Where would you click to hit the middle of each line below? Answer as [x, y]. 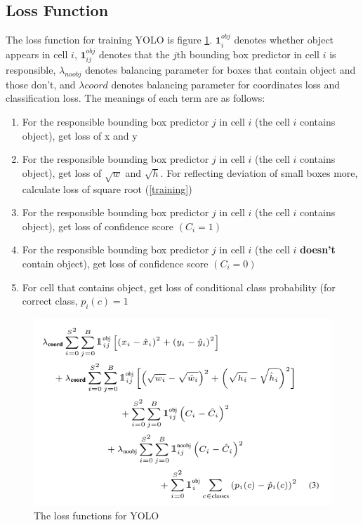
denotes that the [134, 54]
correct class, [50, 301]
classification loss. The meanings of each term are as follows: [136, 98]
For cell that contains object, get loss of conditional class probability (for [179, 287]
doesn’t [318, 250]
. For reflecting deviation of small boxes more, [259, 172]
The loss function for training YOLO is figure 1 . [109, 40]
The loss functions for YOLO [97, 515]
